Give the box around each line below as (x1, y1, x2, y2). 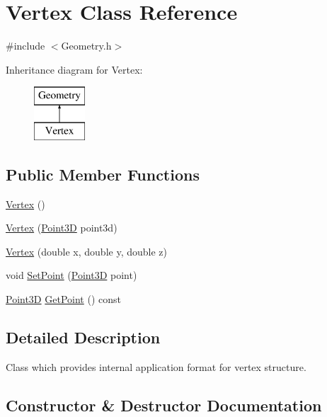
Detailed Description (6, 326, 161, 348)
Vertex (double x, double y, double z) (6, 244, 167, 258)
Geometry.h (61, 38, 112, 53)
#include (6, 38, 45, 53)
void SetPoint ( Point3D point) (6, 268, 137, 282)
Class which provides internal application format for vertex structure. (6, 359, 306, 374)
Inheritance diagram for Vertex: (6, 62, 143, 76)
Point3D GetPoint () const (6, 292, 121, 307)
